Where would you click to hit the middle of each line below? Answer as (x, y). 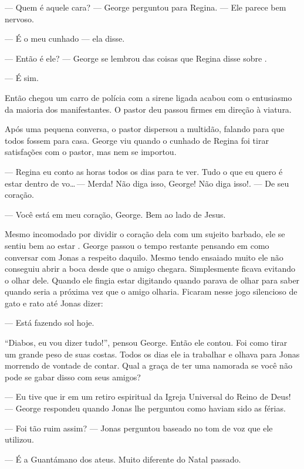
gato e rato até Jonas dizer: (54, 303)
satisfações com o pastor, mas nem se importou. (91, 152)
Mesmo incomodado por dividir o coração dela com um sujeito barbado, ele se (145, 234)
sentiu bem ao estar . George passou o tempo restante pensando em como (137, 245)
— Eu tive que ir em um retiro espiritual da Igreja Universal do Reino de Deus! (148, 397)
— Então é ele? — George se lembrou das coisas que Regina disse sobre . (136, 58)
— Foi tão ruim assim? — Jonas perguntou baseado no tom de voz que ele (139, 428)
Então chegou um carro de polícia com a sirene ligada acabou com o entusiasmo (148, 97)
